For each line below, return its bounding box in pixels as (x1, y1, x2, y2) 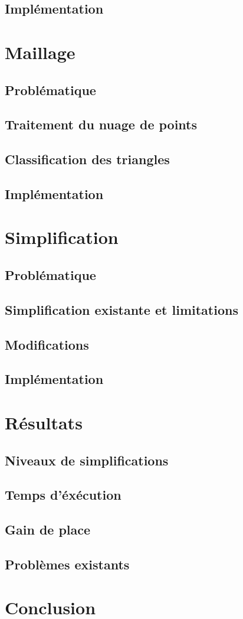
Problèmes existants (5, 555, 130, 573)
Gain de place (5, 520, 91, 539)
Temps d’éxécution (5, 486, 121, 504)
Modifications (5, 335, 89, 353)
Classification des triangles (5, 150, 170, 168)
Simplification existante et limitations (5, 300, 238, 318)
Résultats (5, 410, 83, 434)
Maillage (5, 40, 75, 64)
